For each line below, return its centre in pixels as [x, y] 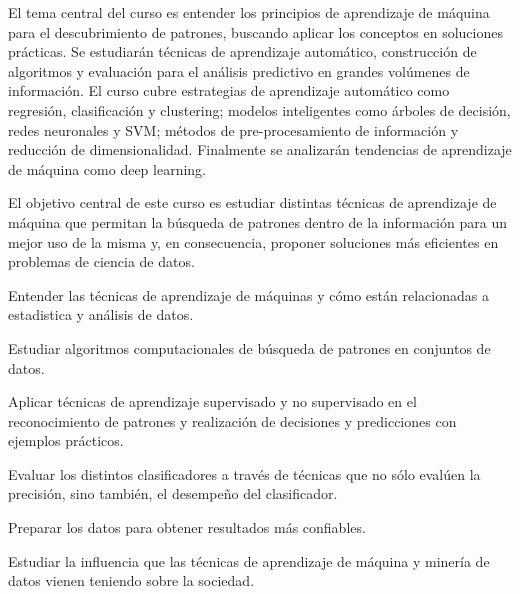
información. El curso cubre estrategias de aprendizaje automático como [229, 90]
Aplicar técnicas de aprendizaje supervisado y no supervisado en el [212, 401]
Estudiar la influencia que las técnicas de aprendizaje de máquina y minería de [249, 560]
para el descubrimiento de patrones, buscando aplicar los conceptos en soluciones [255, 31]
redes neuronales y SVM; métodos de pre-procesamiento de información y [233, 129]
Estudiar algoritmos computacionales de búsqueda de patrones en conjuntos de [249, 347]
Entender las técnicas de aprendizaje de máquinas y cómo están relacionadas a [248, 294]
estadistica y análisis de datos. [101, 314]
